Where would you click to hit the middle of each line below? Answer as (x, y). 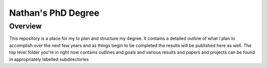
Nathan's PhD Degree (54, 13)
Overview (25, 26)
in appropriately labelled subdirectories (49, 59)
